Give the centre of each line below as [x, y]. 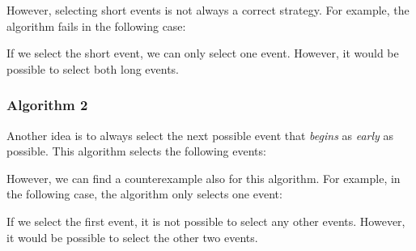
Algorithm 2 [47, 105]
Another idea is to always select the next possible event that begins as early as [200, 135]
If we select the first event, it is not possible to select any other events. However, [206, 221]
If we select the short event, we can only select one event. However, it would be [203, 53]
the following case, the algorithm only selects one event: [144, 194]
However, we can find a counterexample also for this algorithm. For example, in [204, 178]
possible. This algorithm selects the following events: [136, 151]
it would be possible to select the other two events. [132, 237]
